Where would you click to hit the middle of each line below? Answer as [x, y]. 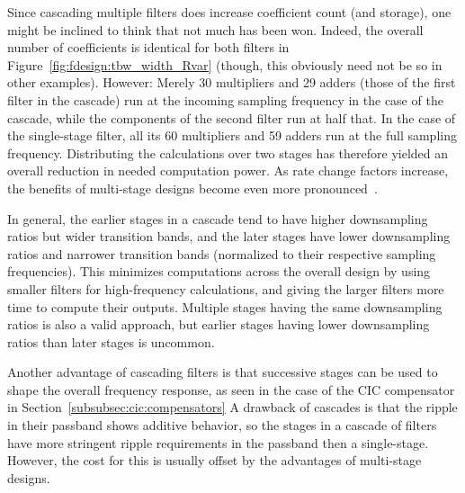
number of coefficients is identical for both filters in [148, 47]
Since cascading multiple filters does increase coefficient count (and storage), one [229, 12]
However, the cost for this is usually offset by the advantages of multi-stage [215, 460]
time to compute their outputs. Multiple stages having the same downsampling [225, 306]
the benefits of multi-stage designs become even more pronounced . [192, 188]
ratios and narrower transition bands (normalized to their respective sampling [222, 253]
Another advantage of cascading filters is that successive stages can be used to [223, 372]
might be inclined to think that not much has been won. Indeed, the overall [215, 29]
